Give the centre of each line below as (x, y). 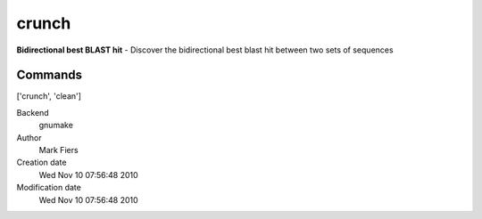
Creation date (42, 162)
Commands (50, 75)
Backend (33, 112)
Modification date (49, 188)
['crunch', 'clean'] (49, 96)
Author (29, 137)
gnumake (56, 126)
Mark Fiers (59, 150)
